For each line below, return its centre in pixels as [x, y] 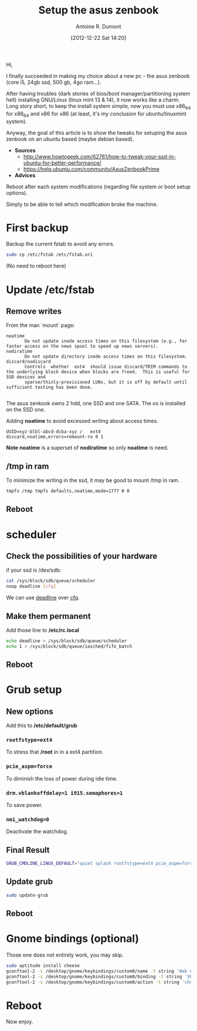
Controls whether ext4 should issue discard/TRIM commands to [106, 367]
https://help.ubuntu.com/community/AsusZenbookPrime [91, 169]
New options [30, 711]
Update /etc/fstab [50, 289]
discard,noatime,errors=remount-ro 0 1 [55, 437]
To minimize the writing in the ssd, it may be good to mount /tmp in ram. [93, 480]
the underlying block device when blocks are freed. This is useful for [98, 372]
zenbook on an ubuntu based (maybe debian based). [70, 139]
